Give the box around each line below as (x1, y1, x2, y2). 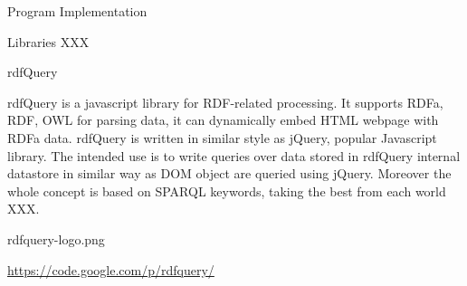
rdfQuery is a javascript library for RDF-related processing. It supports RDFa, (7, 92, 443, 111)
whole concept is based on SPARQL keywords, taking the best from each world (7, 181, 446, 200)
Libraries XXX (7, 32, 90, 51)
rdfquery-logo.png (7, 229, 105, 248)
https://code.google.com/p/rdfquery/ (7, 260, 214, 279)
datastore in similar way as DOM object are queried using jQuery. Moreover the (7, 164, 452, 183)
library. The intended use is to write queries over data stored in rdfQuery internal (7, 146, 461, 165)
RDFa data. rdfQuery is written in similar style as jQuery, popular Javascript (7, 128, 437, 147)
